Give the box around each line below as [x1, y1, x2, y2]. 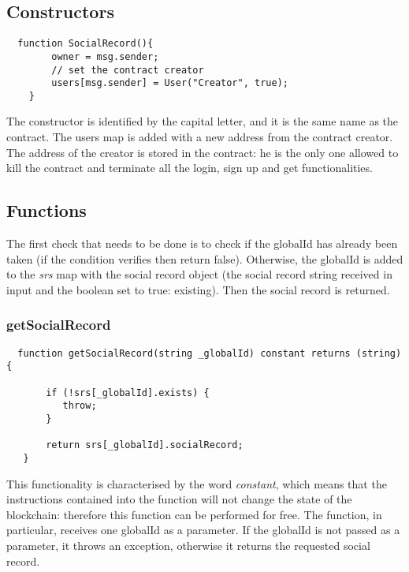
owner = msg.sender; [51, 50, 159, 62]
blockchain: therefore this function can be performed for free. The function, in [6, 506, 382, 522]
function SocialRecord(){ [17, 38, 154, 50]
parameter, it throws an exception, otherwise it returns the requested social [6, 536, 370, 553]
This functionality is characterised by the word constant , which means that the [6, 475, 387, 492]
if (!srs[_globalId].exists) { [46, 387, 210, 398]
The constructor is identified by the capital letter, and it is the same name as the [6, 113, 399, 129]
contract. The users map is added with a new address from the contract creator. [6, 129, 393, 145]
